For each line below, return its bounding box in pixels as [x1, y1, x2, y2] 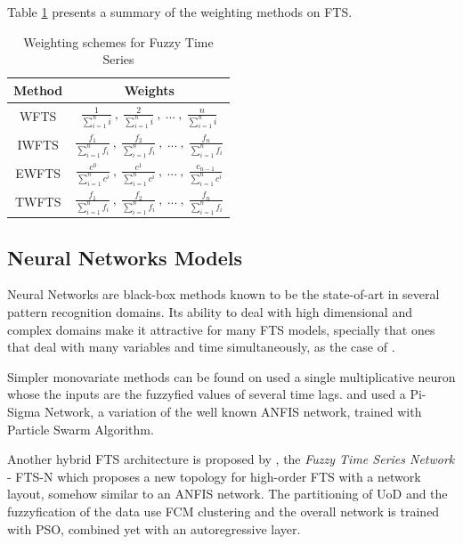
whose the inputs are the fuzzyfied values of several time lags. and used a [7, 385, 406, 403]
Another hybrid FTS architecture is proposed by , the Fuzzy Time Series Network [7, 450, 455, 468]
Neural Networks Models [7, 243, 243, 271]
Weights [124, 80, 175, 99]
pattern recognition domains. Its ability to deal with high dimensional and [7, 302, 412, 321]
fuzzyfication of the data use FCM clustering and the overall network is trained [7, 501, 440, 520]
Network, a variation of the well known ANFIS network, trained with [44, 402, 422, 420]
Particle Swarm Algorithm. [7, 419, 154, 438]
